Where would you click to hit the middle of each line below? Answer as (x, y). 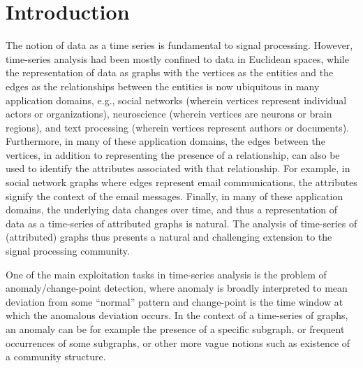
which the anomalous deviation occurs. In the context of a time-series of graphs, (177, 315)
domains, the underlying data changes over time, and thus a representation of (171, 210)
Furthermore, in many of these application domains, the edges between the (165, 141)
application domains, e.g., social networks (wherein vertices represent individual (176, 100)
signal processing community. (68, 251)
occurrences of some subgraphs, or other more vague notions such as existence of (178, 342)
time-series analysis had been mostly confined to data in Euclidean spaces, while (177, 58)
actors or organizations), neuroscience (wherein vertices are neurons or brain (169, 114)
